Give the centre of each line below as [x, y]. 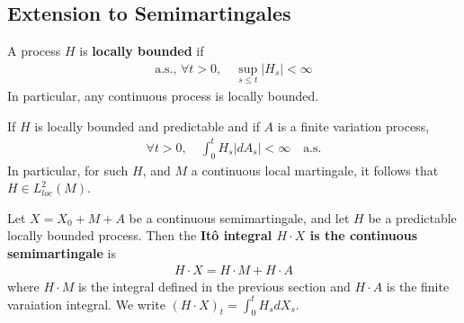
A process [34, 51]
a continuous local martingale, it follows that [315, 170]
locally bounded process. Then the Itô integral [140, 235]
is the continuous [364, 235]
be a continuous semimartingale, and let [239, 217]
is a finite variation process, [353, 126]
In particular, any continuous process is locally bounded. [163, 96]
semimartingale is [62, 252]
